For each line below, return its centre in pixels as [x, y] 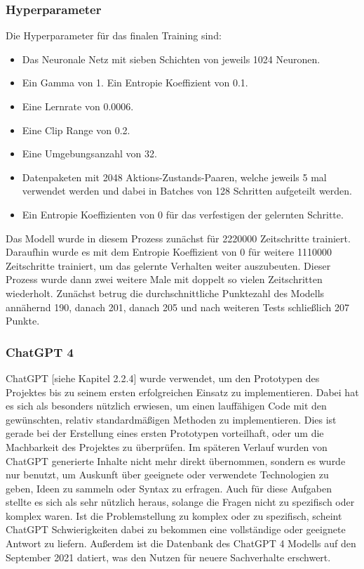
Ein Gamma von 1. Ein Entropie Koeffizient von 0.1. [135, 83]
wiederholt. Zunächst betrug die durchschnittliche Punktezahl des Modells [165, 293]
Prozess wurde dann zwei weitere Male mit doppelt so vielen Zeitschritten [164, 279]
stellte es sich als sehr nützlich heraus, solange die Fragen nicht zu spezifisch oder [180, 502]
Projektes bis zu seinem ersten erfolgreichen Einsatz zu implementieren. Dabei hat [182, 392]
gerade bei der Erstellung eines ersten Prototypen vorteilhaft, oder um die [165, 433]
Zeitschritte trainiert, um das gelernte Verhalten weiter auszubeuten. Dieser [168, 265]
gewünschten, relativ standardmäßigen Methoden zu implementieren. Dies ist [171, 419]
